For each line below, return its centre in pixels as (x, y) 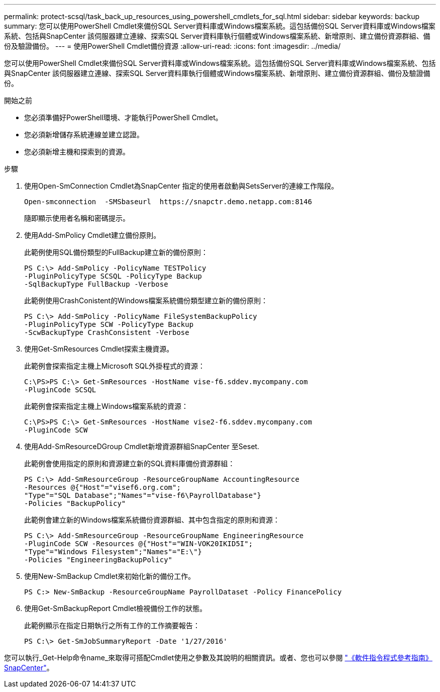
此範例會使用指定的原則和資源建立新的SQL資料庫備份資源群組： (130, 463)
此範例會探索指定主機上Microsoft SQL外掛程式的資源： (115, 366)
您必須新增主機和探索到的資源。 (77, 152)
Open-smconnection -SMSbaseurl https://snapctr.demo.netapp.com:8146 (168, 202)
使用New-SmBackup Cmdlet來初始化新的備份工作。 (110, 576)
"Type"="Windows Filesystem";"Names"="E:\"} (113, 552)
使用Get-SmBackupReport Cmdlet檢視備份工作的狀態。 (116, 608)
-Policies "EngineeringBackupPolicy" (98, 560)
